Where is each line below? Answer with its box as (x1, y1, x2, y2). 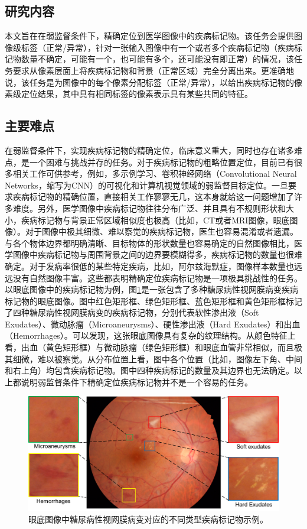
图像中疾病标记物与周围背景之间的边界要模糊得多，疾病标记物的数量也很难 (12, 248, 302, 261)
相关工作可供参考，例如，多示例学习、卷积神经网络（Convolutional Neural (12, 167, 297, 180)
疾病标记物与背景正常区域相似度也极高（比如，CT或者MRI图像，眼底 (21, 213, 290, 226)
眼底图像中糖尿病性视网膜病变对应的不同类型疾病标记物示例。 (28, 513, 268, 525)
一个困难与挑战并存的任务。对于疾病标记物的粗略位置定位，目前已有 (29, 155, 294, 168)
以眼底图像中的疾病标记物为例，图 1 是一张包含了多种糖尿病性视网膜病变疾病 (5, 283, 298, 296)
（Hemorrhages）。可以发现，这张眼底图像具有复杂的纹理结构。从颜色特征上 (5, 329, 296, 342)
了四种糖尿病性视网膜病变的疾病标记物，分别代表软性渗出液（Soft (5, 306, 259, 319)
